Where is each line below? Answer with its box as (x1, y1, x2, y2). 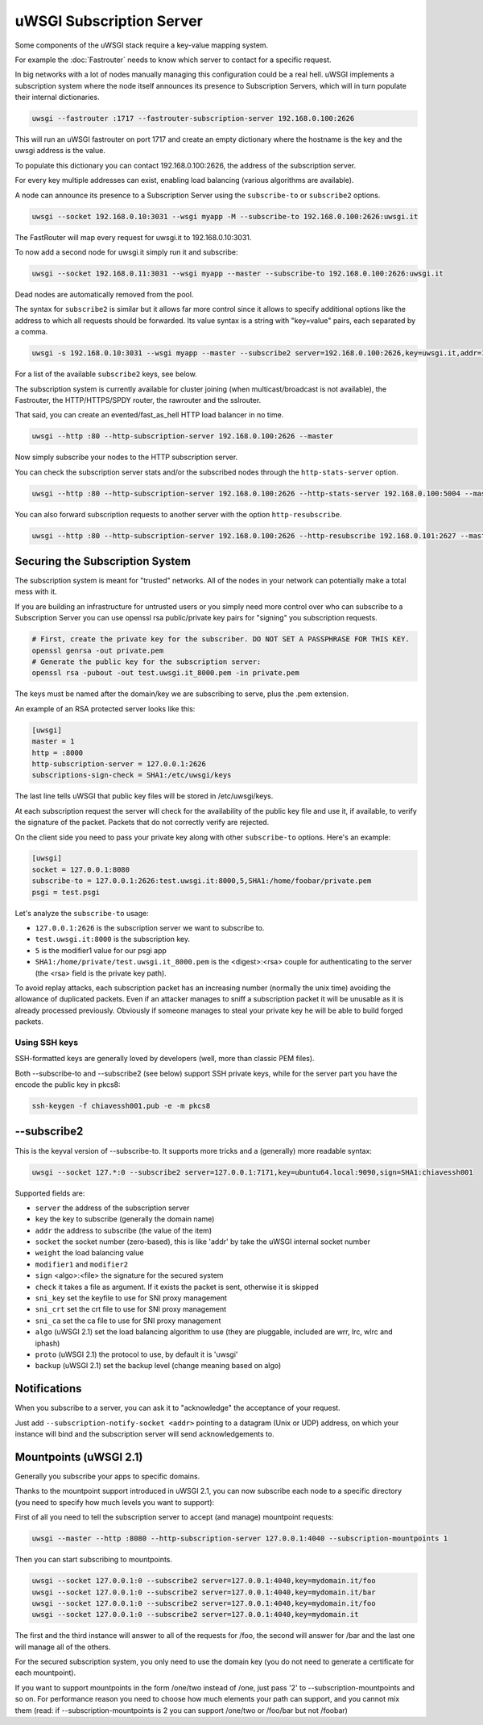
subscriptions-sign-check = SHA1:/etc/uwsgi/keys (31, 770, 232, 780)
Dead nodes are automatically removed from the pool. (14, 289, 194, 299)
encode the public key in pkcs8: (14, 1080, 121, 1089)
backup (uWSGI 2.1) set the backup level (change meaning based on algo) (35, 1361, 282, 1370)
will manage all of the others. (14, 1642, 111, 1652)
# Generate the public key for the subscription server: (31, 657, 262, 666)
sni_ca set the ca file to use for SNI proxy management (35, 1316, 221, 1325)
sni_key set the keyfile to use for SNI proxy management (35, 1293, 227, 1303)
